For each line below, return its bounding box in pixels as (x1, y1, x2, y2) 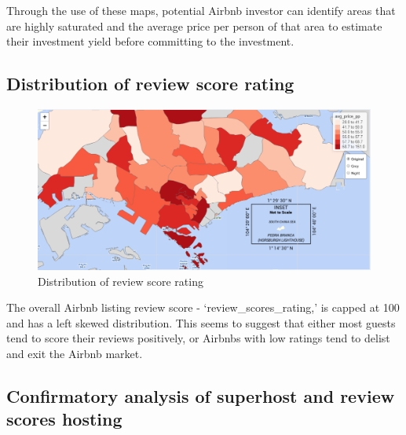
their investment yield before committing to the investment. (6, 33, 294, 49)
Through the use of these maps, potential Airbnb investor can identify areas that (6, 2, 396, 18)
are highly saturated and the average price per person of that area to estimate (6, 17, 382, 34)
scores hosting (6, 407, 123, 431)
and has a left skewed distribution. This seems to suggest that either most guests (6, 314, 396, 331)
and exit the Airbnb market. (6, 345, 143, 361)
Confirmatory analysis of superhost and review (6, 383, 395, 408)
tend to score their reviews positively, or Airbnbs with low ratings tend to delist (6, 330, 390, 346)
